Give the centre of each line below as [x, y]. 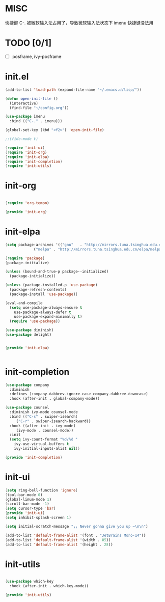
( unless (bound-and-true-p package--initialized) [57, 272]
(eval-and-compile [24, 303]
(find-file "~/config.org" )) [39, 108]
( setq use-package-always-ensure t [46, 307]
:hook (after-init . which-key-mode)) [49, 586]
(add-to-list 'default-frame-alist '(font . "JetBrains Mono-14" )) [76, 535]
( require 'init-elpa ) [27, 157]
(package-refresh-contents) [38, 290]
